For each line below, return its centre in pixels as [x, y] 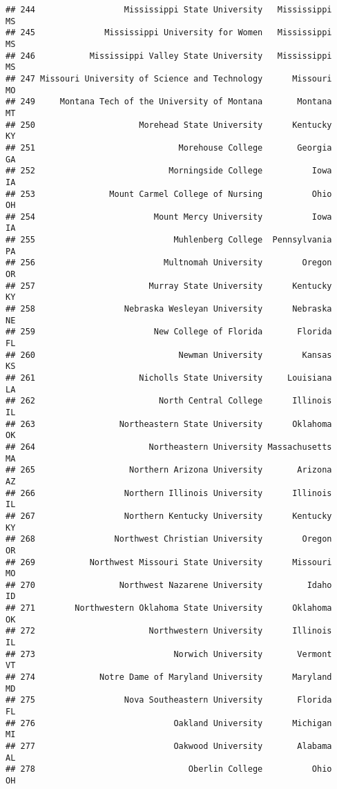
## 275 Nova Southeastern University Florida [169, 700]
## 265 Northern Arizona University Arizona [169, 470]
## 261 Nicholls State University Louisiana [169, 378]
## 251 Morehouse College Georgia [169, 148]
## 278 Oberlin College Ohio [169, 769]
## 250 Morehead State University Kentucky [169, 125]
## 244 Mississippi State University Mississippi [169, 10]
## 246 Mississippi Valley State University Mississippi [169, 56]
